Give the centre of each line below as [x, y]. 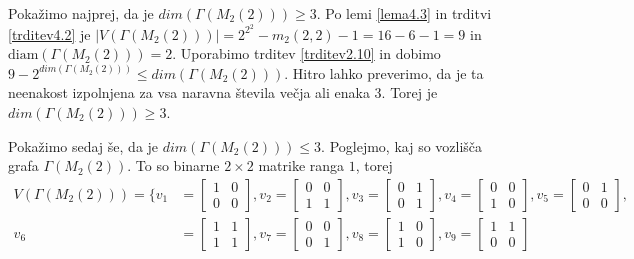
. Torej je [409, 92]
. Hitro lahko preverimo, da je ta [384, 72]
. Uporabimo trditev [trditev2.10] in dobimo [306, 53]
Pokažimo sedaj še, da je [83, 145]
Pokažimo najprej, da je [81, 13]
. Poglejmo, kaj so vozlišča [402, 145]
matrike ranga [301, 165]
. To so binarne [173, 165]
